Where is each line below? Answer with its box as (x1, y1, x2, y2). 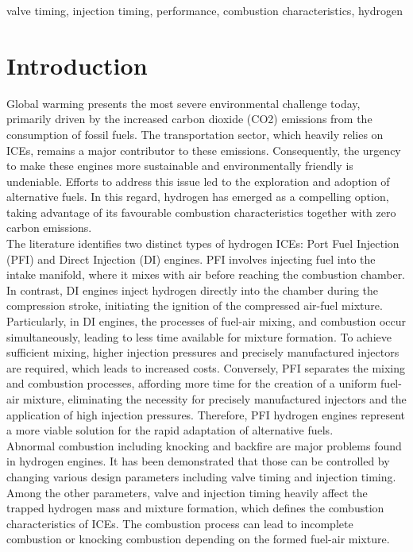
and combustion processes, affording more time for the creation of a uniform (6, 375, 377, 392)
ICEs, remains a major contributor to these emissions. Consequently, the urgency (6, 141, 401, 158)
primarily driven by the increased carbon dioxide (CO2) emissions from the (6, 110, 372, 127)
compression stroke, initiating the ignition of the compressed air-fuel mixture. (6, 297, 383, 314)
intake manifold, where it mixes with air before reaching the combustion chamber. (6, 266, 406, 283)
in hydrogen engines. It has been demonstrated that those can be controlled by (6, 453, 390, 469)
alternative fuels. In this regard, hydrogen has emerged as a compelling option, (6, 188, 389, 205)
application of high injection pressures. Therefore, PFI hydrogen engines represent (6, 406, 405, 423)
